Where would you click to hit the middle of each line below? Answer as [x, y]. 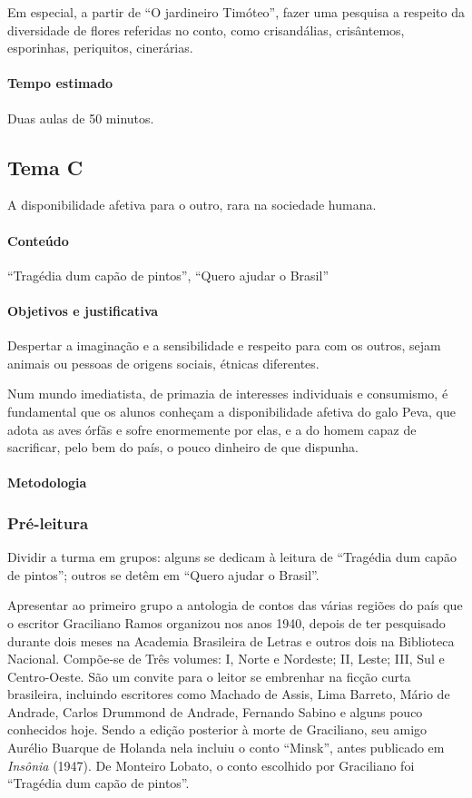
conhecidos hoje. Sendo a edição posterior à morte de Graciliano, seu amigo [217, 729]
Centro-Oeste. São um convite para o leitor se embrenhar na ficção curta [209, 676]
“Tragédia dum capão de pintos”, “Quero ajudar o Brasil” [168, 275]
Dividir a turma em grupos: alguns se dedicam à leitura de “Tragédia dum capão [232, 557]
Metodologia [47, 483]
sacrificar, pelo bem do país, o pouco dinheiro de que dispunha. [183, 447]
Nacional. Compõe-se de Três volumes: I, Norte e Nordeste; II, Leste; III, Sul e [226, 659]
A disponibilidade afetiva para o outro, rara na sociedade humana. [192, 205]
